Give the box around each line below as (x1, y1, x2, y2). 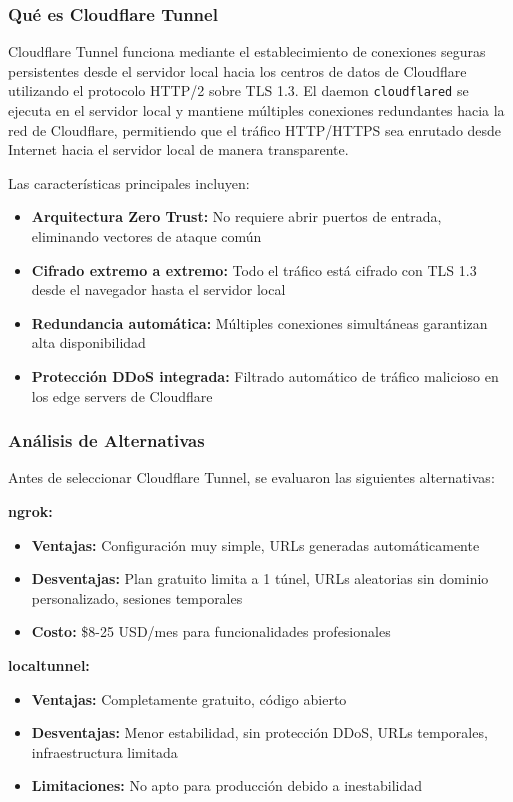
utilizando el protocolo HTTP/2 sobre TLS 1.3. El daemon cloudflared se (8, 80, 469, 101)
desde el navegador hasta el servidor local (31, 279, 286, 300)
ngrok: (8, 501, 53, 521)
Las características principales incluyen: (8, 172, 250, 193)
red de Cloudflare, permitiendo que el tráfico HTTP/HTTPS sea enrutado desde (8, 119, 502, 140)
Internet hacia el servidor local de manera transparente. (8, 139, 349, 160)
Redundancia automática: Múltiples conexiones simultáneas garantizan (31, 312, 488, 333)
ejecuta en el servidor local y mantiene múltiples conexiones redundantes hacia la (8, 100, 505, 121)
